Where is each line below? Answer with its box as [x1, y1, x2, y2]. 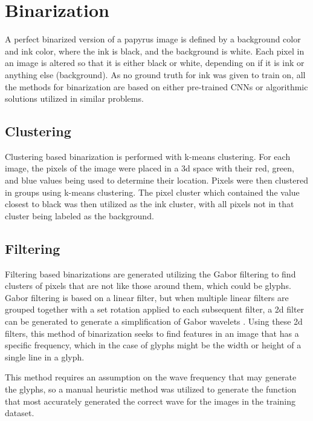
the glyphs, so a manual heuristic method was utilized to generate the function [5, 383, 297, 395]
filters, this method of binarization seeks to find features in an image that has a [5, 327, 299, 339]
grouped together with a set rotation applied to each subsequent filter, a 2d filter [5, 303, 305, 316]
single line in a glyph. [5, 350, 85, 363]
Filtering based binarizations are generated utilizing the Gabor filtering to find [5, 267, 296, 280]
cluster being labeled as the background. [5, 209, 154, 222]
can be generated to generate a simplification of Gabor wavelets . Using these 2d [5, 315, 303, 328]
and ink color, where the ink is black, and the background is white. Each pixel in [5, 44, 305, 57]
